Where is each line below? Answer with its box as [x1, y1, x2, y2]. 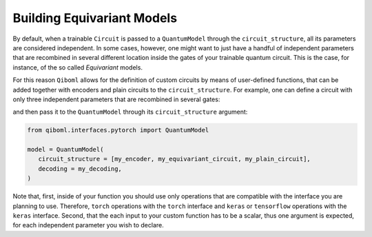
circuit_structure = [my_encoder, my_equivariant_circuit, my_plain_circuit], [38, 155, 311, 163]
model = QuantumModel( [27, 145, 104, 154]
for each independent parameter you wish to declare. [12, 221, 165, 229]
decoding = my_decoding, [38, 165, 122, 172]
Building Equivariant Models [12, 10, 178, 25]
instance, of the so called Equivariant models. [12, 63, 143, 72]
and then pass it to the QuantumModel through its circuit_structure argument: [12, 107, 248, 116]
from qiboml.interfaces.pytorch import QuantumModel [27, 126, 209, 134]
